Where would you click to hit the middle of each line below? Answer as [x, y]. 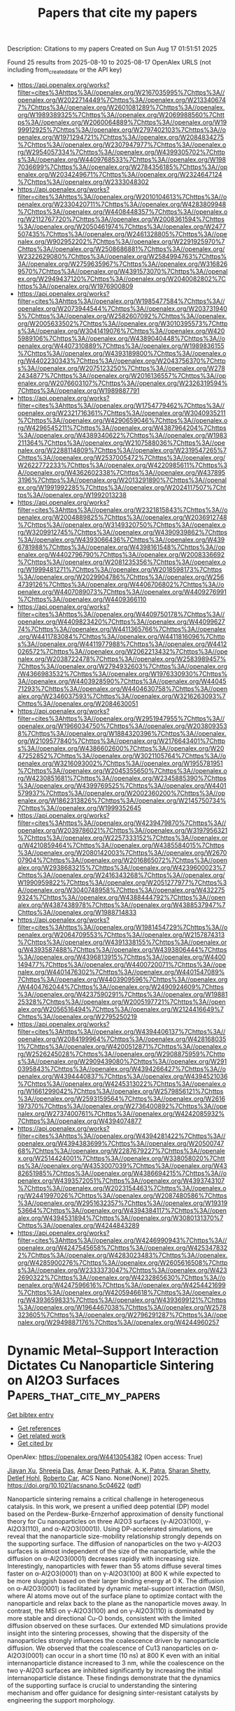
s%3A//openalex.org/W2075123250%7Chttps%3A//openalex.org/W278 [121, 368]
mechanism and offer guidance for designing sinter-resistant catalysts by [113, 1693]
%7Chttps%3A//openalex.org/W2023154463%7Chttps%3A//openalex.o [122, 1188]
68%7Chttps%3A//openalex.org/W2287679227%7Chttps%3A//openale [121, 1150]
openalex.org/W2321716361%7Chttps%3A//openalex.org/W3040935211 [121, 412]
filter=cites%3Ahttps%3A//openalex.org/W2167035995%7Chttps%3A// [121, 92]
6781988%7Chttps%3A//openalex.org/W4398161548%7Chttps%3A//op [121, 547]
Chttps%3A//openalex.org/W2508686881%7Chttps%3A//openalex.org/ [121, 249]
